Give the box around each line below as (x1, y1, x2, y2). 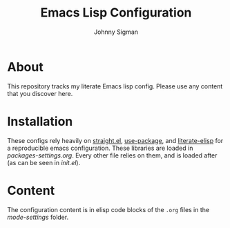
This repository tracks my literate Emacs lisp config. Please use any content (7, 82, 223, 91)
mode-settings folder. (7, 213, 69, 221)
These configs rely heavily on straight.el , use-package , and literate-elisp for (7, 136, 224, 144)
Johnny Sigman (93, 28, 139, 36)
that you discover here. (7, 89, 73, 97)
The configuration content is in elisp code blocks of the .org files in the (7, 205, 209, 213)
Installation (7, 113, 73, 129)
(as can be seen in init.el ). (7, 158, 81, 167)
